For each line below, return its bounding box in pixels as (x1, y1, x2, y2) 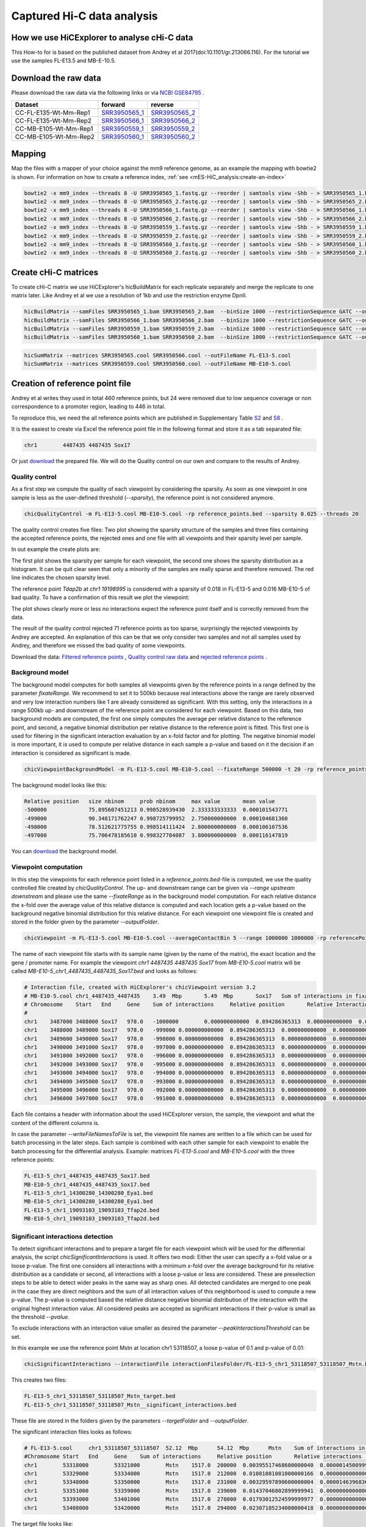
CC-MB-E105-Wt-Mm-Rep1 (15, 124, 94, 133)
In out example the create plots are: (11, 545, 101, 553)
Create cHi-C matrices (11, 267, 99, 277)
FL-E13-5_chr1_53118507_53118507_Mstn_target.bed (24, 1393, 176, 1400)
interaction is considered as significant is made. (11, 749, 131, 757)
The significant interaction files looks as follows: (11, 1428, 132, 1435)
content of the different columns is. (11, 1119, 100, 1126)
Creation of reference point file (11, 378, 131, 388)
